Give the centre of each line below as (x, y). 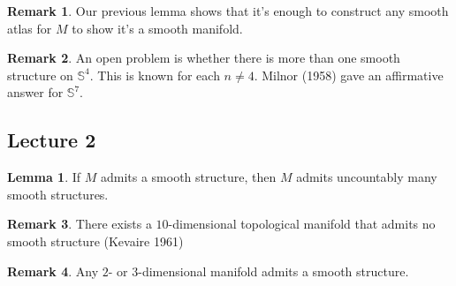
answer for (35, 92)
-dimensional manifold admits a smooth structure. (274, 271)
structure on (40, 75)
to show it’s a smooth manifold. (157, 28)
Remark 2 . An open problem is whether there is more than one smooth (204, 58)
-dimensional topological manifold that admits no (302, 224)
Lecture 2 (52, 140)
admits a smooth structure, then (188, 177)
